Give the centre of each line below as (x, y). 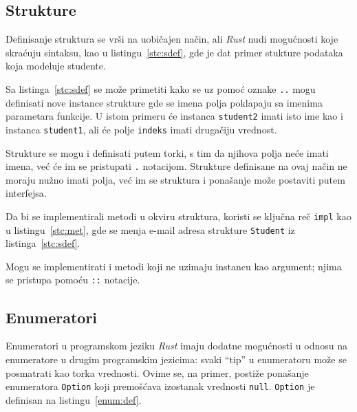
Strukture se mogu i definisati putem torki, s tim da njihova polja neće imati (167, 152)
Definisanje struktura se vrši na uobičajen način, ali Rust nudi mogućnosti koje (172, 39)
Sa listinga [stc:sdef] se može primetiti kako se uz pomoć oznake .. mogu (161, 88)
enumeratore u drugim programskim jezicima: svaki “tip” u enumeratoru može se (176, 359)
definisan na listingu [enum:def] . (74, 399)
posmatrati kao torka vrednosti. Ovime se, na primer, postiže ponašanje (157, 372)
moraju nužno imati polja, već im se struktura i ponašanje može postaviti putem (175, 179)
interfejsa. (26, 193)
